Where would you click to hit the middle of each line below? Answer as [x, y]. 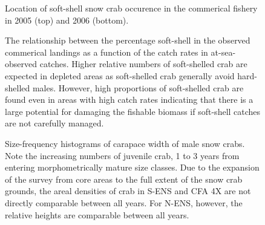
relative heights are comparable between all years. [97, 214]
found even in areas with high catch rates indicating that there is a [129, 99]
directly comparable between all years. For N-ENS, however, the [124, 202]
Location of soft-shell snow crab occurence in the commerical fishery [131, 8]
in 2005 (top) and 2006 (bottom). [67, 20]
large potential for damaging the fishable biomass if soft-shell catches [133, 111]
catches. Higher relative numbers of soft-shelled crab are [143, 64]
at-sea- [223, 52]
